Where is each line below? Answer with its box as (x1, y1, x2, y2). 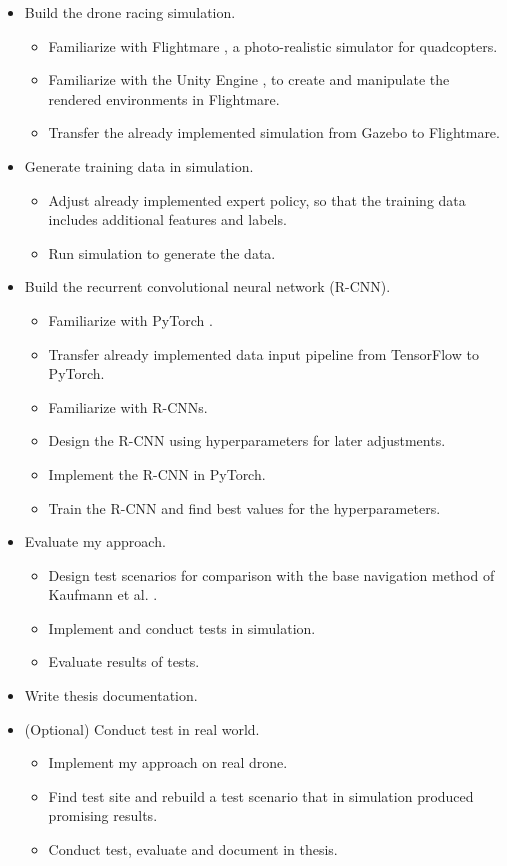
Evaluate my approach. (24, 531, 166, 552)
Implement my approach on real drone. (48, 752, 288, 773)
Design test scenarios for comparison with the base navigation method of (48, 564, 495, 585)
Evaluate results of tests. (48, 651, 200, 672)
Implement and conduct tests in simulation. (48, 617, 316, 638)
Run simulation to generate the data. (48, 242, 276, 263)
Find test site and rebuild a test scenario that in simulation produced (48, 785, 474, 806)
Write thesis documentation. (24, 685, 198, 706)
